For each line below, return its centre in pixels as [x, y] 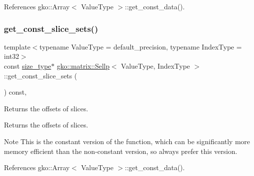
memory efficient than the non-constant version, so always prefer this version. [121, 151]
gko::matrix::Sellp [83, 66]
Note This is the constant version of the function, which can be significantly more [127, 141]
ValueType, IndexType [155, 66]
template [17, 46]
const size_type [28, 66]
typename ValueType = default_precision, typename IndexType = [141, 46]
